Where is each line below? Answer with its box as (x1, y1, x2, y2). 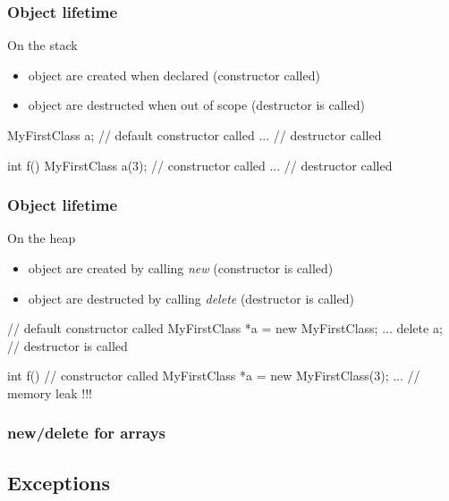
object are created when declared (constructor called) (28, 65, 320, 84)
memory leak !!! (7, 383, 92, 402)
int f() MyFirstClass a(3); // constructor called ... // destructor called (7, 155, 393, 174)
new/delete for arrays (7, 422, 165, 444)
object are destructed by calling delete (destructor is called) (28, 288, 354, 307)
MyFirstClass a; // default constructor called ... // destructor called (7, 126, 382, 144)
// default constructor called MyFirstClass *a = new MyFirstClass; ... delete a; (7, 319, 443, 338)
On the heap (7, 229, 76, 247)
